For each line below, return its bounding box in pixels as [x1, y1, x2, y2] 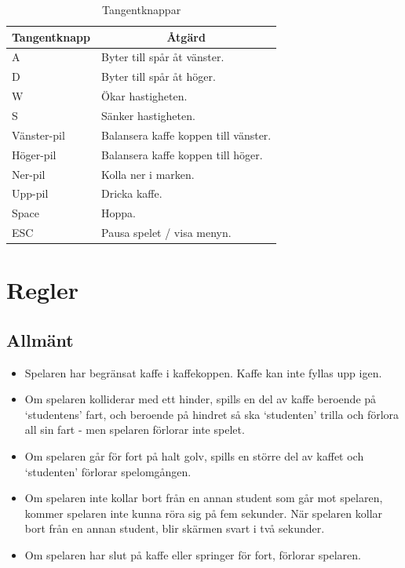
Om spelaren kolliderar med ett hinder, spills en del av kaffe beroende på [24, 391, 377, 407]
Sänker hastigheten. [100, 107, 195, 123]
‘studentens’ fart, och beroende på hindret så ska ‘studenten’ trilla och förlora [24, 406, 400, 422]
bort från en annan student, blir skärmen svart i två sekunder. [24, 520, 325, 537]
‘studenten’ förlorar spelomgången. [24, 463, 192, 479]
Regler [6, 274, 78, 306]
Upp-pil [12, 185, 49, 202]
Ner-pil [12, 166, 46, 182]
